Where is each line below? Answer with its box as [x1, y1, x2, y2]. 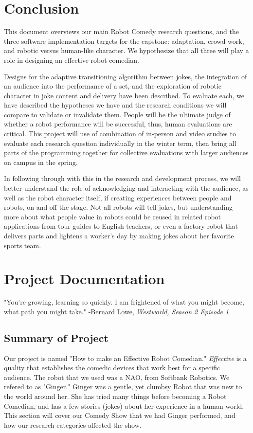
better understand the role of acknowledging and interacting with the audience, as [4, 183, 249, 193]
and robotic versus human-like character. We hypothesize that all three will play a [4, 45, 249, 55]
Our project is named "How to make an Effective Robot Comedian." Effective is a [4, 353, 247, 363]
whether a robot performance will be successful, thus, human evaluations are [4, 119, 232, 129]
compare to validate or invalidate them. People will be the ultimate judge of [4, 109, 231, 119]
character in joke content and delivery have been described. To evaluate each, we [4, 90, 245, 100]
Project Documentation [4, 269, 165, 289]
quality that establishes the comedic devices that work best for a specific [4, 362, 220, 373]
